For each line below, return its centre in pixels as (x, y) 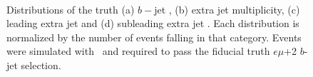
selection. (41, 65)
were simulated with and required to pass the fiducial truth (138, 51)
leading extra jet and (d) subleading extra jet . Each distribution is (153, 23)
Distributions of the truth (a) (71, 9)
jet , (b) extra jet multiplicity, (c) (227, 9)
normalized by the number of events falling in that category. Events (154, 37)
